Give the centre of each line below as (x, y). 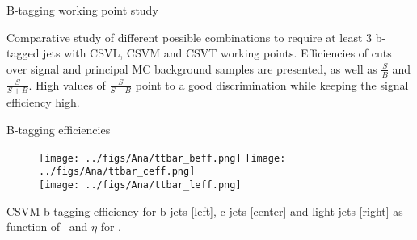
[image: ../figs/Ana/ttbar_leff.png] (140, 185)
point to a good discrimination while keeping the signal (272, 84)
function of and (47, 227)
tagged (23, 53)
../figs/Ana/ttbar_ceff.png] (117, 172)
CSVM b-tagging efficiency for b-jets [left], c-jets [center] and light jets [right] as (205, 211)
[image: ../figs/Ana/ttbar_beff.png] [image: (162, 158)
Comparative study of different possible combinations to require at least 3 (190, 37)
